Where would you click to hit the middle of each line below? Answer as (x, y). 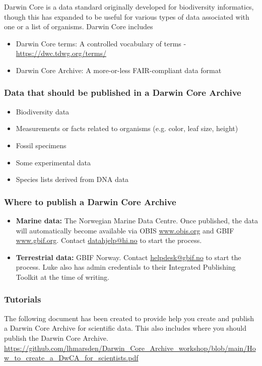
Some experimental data (53, 162)
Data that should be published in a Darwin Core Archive (123, 93)
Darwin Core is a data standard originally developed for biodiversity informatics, (129, 7)
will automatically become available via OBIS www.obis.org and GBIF (125, 230)
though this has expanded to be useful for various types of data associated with (127, 16)
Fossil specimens (41, 145)
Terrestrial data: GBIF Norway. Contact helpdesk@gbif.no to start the (128, 257)
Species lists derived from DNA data (72, 179)
